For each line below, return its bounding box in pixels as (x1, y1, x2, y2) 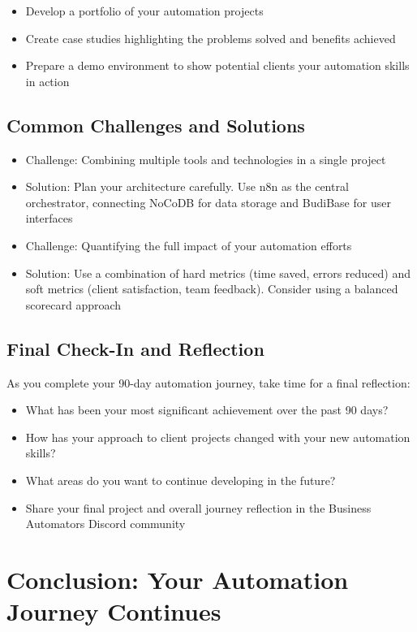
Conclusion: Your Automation (6, 562, 349, 595)
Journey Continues (6, 595, 221, 628)
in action (25, 72, 70, 89)
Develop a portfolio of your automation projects (25, 2, 264, 19)
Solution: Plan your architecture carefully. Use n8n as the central (25, 178, 349, 195)
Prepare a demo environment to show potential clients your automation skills (25, 57, 410, 74)
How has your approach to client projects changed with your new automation (25, 428, 411, 445)
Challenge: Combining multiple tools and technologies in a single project (25, 150, 386, 167)
